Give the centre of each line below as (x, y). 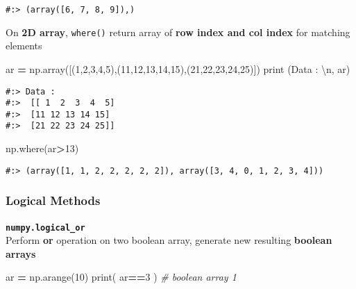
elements (24, 46)
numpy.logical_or (45, 228)
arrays (21, 253)
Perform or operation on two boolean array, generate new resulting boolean (169, 240)
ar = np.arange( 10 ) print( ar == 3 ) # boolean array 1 (121, 277)
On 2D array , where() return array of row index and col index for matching (178, 32)
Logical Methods (53, 200)
